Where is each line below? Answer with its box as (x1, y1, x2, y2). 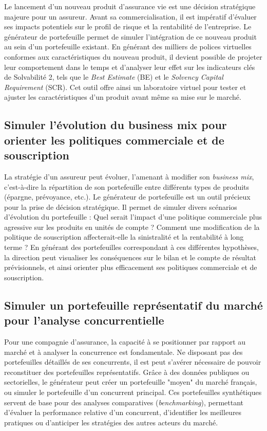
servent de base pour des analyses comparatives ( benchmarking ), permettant (4, 397, 244, 407)
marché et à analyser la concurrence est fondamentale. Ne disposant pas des (4, 346, 243, 357)
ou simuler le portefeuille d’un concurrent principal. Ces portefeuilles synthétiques (4, 387, 262, 398)
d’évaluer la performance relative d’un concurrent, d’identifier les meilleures (4, 407, 242, 418)
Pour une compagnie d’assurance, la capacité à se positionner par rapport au (4, 336, 246, 347)
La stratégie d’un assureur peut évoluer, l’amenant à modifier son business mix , (4, 171, 254, 182)
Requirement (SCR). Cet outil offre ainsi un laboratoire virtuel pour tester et (4, 81, 246, 92)
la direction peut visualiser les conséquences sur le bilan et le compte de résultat (4, 252, 257, 262)
